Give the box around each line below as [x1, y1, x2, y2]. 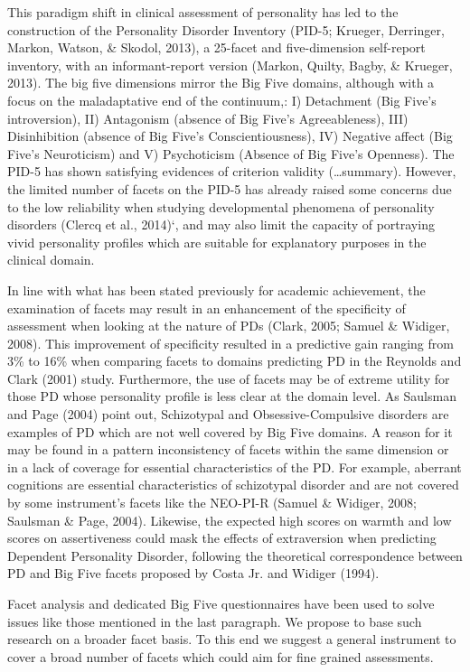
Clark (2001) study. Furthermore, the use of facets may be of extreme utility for [7, 369, 450, 387]
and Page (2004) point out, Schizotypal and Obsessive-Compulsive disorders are [7, 405, 449, 424]
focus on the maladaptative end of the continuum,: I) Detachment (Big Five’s [7, 90, 437, 109]
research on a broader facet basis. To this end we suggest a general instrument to [7, 630, 456, 649]
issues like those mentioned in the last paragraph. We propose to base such [7, 611, 422, 630]
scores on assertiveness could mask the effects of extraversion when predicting [7, 528, 437, 547]
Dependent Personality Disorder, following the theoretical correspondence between [7, 546, 463, 565]
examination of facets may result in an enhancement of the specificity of [7, 298, 406, 317]
